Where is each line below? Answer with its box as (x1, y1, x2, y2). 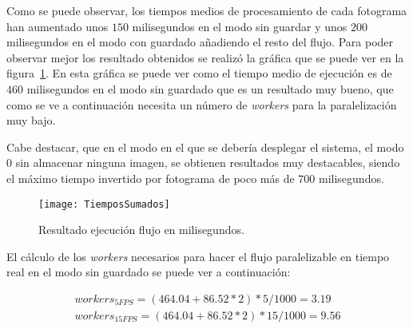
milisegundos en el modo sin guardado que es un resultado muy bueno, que (26, 80, 394, 97)
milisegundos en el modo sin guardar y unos (132, 18, 347, 34)
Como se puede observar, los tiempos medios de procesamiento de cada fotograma (6, 2, 407, 18)
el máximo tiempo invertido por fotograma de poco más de (6, 169, 295, 186)
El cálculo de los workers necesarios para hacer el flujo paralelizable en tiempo (6, 248, 390, 264)
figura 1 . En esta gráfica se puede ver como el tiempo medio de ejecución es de (6, 65, 392, 81)
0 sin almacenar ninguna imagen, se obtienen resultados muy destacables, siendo (6, 154, 400, 171)
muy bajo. (6, 112, 56, 129)
